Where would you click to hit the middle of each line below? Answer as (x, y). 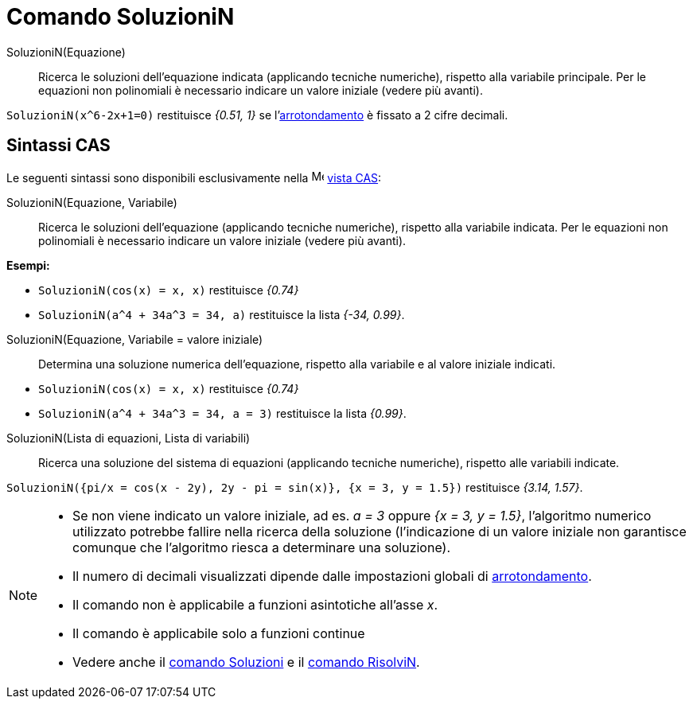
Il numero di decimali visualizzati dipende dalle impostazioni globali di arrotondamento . (332, 576)
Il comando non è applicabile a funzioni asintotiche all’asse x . (255, 604)
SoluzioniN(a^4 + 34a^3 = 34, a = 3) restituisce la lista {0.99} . (222, 413)
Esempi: (28, 265)
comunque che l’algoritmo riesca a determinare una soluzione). (261, 547)
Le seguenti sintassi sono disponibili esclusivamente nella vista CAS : (194, 177)
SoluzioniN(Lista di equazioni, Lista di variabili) (128, 438)
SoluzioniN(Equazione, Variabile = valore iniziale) (135, 339)
